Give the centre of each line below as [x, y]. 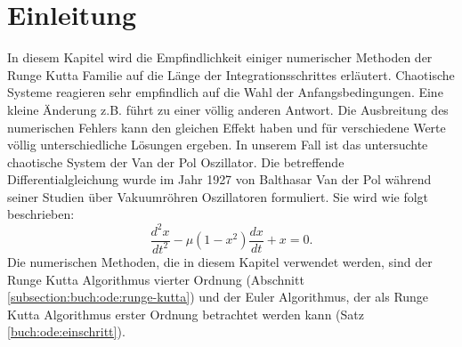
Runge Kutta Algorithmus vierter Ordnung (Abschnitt [156, 279]
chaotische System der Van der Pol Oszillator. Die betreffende [176, 161]
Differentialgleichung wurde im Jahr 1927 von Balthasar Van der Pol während [219, 179]
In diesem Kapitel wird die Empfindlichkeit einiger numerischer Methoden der [220, 57]
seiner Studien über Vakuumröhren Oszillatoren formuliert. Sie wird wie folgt [218, 196]
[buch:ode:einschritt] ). [66, 331]
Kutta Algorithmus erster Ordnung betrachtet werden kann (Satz [186, 314]
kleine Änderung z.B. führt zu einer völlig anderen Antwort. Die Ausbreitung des [228, 109]
